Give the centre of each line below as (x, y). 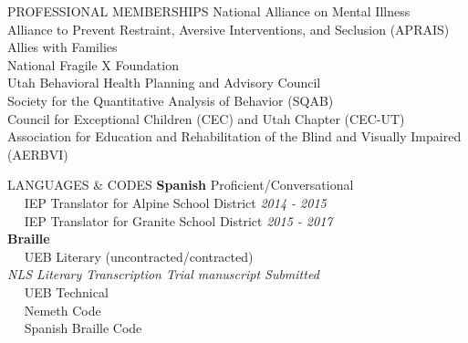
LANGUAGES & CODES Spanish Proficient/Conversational (181, 185)
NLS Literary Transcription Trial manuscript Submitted (163, 274)
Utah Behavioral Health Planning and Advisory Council (164, 83)
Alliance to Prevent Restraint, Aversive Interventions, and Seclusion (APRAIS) (229, 29)
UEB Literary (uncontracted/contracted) (139, 256)
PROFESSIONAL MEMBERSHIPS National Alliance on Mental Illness (209, 11)
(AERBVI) (38, 154)
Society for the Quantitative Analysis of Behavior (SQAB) (171, 100)
